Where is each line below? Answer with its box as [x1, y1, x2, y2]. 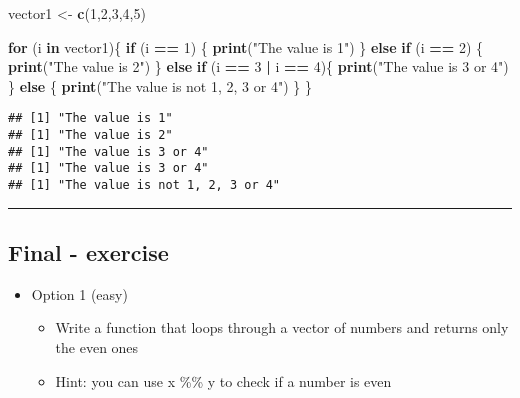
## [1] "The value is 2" [8, 128, 173, 143]
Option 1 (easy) [31, 283, 128, 304]
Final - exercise [8, 237, 169, 268]
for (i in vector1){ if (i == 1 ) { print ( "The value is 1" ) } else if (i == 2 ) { [8, 36, 484, 57]
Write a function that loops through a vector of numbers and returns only [55, 317, 509, 338]
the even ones [55, 337, 139, 358]
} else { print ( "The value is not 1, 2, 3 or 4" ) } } [8, 75, 312, 96]
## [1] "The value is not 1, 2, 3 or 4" [8, 178, 281, 192]
